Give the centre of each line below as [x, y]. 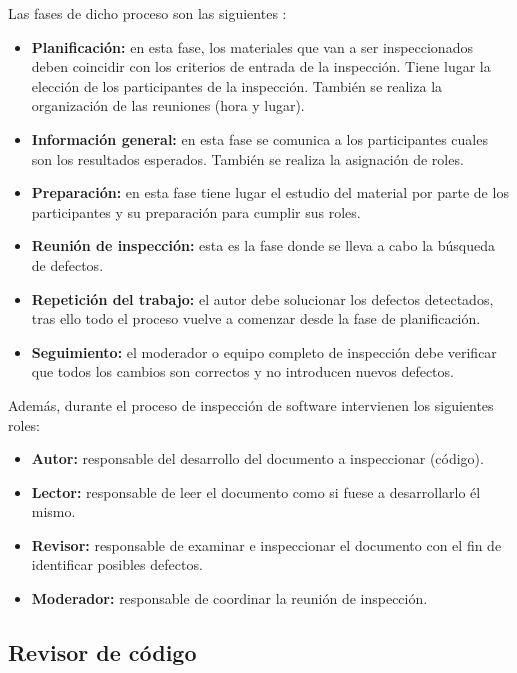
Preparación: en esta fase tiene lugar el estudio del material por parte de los [270, 192]
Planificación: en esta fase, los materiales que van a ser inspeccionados [252, 46]
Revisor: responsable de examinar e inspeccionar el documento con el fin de [266, 544]
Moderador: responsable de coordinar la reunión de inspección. [229, 598]
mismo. [53, 511]
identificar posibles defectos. [117, 564]
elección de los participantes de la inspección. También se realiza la [237, 85]
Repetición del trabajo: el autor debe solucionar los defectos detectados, [262, 298]
